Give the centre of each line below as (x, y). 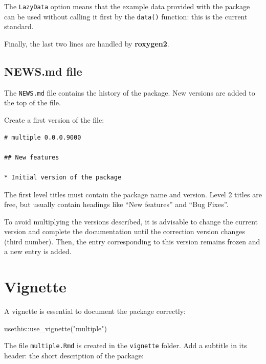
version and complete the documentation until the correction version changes (125, 231)
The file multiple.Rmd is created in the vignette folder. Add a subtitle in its (126, 345)
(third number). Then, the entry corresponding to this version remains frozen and (132, 241)
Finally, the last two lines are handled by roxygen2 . (87, 43)
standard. (19, 26)
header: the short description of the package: (74, 356)
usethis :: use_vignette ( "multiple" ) (56, 328)
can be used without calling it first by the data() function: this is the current (126, 16)
